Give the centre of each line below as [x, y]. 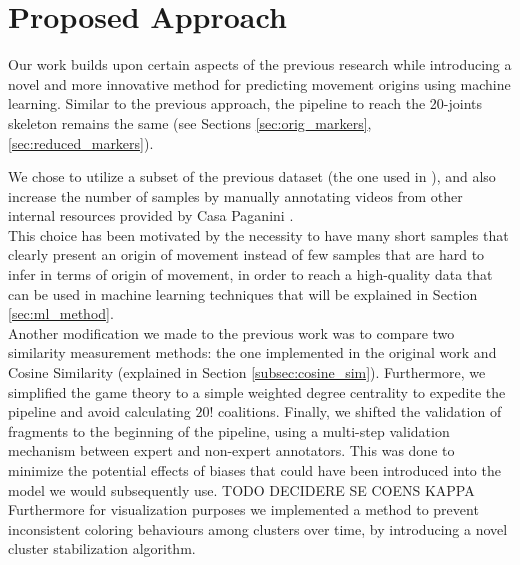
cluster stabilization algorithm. [102, 548]
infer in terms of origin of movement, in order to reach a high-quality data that [250, 274]
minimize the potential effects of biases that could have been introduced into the [254, 470]
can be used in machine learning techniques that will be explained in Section [243, 293]
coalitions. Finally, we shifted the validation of [360, 411]
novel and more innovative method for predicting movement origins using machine [259, 83]
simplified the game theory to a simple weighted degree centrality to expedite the [257, 391]
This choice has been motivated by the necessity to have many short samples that [258, 234]
